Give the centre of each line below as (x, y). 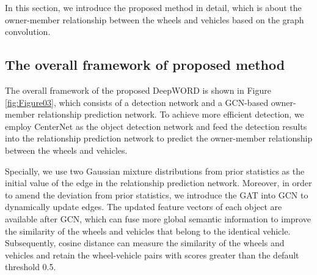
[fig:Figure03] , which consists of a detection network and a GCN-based (137, 102)
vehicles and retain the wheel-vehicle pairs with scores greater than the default (152, 254)
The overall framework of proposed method (145, 65)
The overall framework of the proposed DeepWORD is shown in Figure (138, 90)
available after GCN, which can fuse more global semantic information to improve (158, 218)
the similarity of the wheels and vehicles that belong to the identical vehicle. (148, 231)
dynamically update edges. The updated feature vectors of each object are (144, 207)
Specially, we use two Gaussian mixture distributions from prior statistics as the (155, 171)
